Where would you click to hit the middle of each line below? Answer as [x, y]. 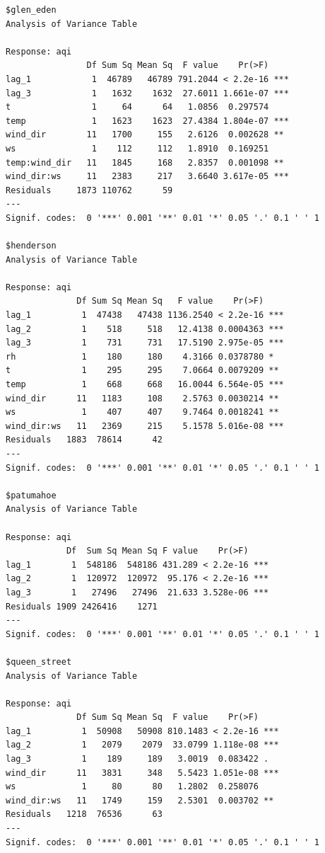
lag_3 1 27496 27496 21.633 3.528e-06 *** [137, 592]
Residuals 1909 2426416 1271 [82, 606]
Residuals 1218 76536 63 [84, 814]
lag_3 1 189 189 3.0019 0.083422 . [137, 759]
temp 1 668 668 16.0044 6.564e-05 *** [145, 385]
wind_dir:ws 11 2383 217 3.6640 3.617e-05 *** [147, 177]
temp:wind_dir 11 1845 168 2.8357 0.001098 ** [145, 162]
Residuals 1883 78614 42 [84, 440]
